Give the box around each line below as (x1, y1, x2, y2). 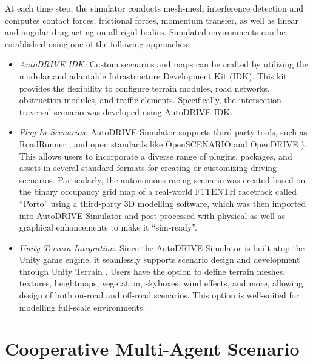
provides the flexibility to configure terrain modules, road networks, (19, 81, 270, 94)
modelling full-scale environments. (19, 300, 146, 313)
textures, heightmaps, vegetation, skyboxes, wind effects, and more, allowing (19, 277, 303, 289)
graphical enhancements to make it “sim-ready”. (19, 221, 197, 234)
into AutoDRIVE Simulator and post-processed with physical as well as (19, 209, 286, 221)
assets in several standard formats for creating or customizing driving (19, 161, 277, 174)
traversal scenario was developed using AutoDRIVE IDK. (19, 105, 232, 118)
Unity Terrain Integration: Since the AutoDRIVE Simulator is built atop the (19, 241, 305, 254)
